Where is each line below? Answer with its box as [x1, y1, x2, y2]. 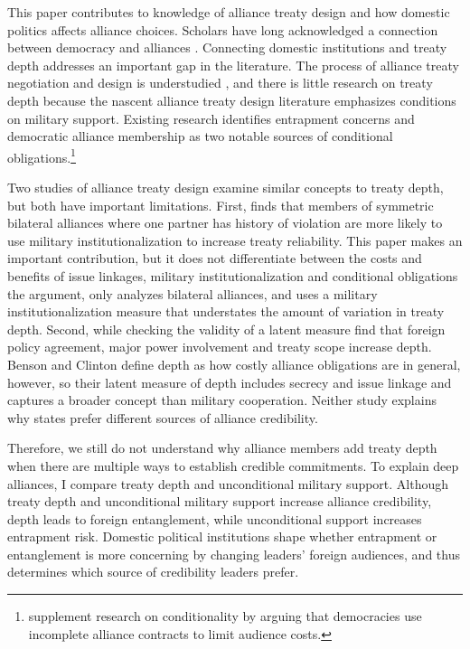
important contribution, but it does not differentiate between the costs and [7, 249, 422, 268]
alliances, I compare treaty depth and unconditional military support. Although [7, 474, 449, 493]
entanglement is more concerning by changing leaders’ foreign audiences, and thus [7, 544, 460, 563]
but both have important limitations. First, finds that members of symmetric [7, 195, 434, 214]
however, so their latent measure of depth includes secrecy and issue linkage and [7, 372, 452, 391]
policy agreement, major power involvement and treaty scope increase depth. [7, 337, 432, 356]
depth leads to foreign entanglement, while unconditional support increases [7, 509, 422, 528]
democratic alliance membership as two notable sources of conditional [7, 127, 393, 146]
